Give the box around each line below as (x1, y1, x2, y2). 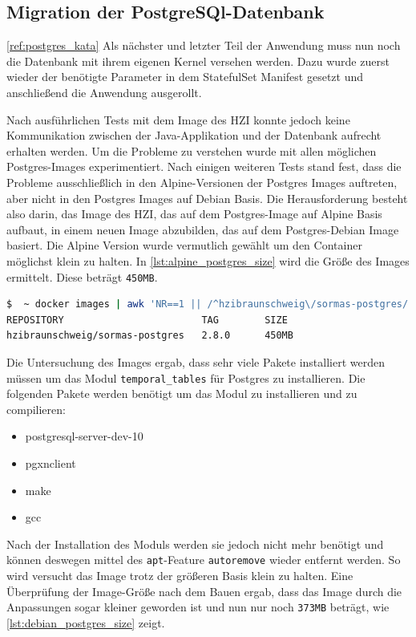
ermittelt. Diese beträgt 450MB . (6, 268, 158, 285)
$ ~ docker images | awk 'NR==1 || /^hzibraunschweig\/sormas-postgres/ (6, 298, 409, 310)
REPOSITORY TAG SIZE (6, 314, 288, 326)
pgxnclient (25, 454, 76, 471)
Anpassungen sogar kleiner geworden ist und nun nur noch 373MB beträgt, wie (6, 598, 390, 615)
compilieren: (6, 400, 66, 417)
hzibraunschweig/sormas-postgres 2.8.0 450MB (6, 330, 293, 342)
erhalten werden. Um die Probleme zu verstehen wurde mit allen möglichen (6, 142, 377, 159)
